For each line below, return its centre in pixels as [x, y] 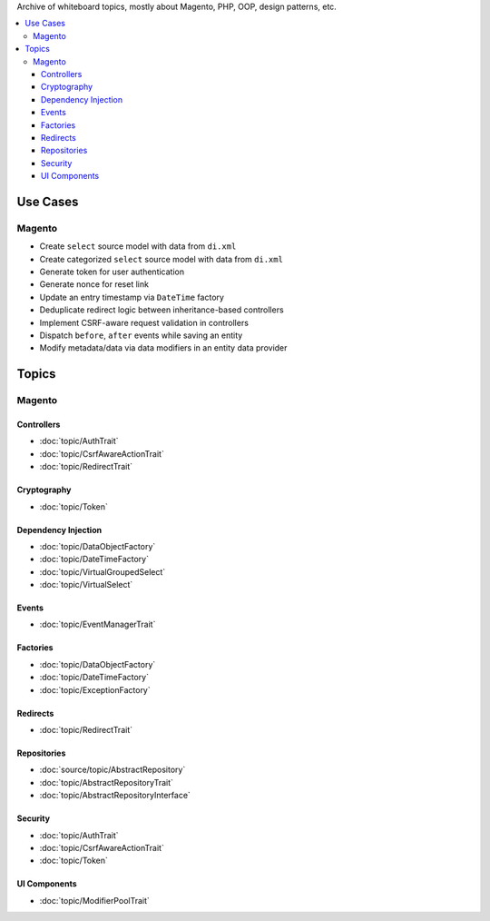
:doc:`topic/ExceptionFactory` [95, 689]
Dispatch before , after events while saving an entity [141, 335]
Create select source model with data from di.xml [138, 246]
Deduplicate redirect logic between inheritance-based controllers [162, 310]
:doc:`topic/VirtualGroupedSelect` [103, 571]
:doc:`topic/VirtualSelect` [86, 585]
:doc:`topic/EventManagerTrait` [98, 624]
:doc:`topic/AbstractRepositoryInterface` [115, 796]
